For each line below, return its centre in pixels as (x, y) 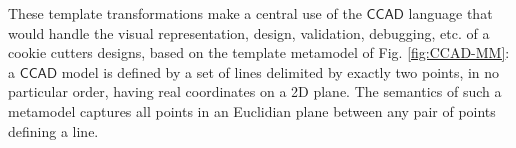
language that (450, 13)
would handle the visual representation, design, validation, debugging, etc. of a (249, 32)
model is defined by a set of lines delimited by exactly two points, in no (280, 71)
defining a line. (53, 130)
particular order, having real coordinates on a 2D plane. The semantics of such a (255, 91)
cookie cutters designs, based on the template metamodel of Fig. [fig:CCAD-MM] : (259, 52)
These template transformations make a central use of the (185, 13)
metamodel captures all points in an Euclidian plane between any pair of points (252, 110)
